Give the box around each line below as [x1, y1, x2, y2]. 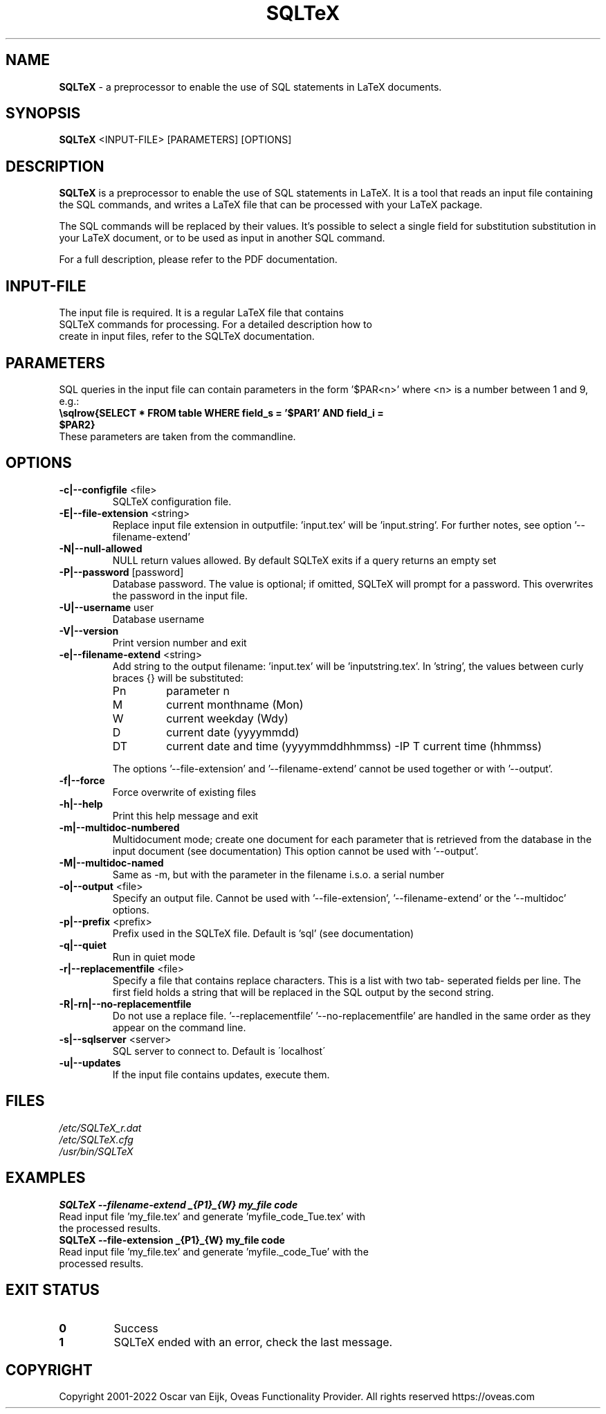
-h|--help [59, 797, 103, 810]
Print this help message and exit [112, 809, 259, 822]
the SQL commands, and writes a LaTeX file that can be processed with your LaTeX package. [59, 199, 483, 211]
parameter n [166, 683, 230, 698]
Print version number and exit [112, 636, 247, 649]
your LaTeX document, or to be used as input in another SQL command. [59, 232, 385, 244]
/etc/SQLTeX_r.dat [59, 1121, 142, 1134]
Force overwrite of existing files [112, 786, 257, 798]
